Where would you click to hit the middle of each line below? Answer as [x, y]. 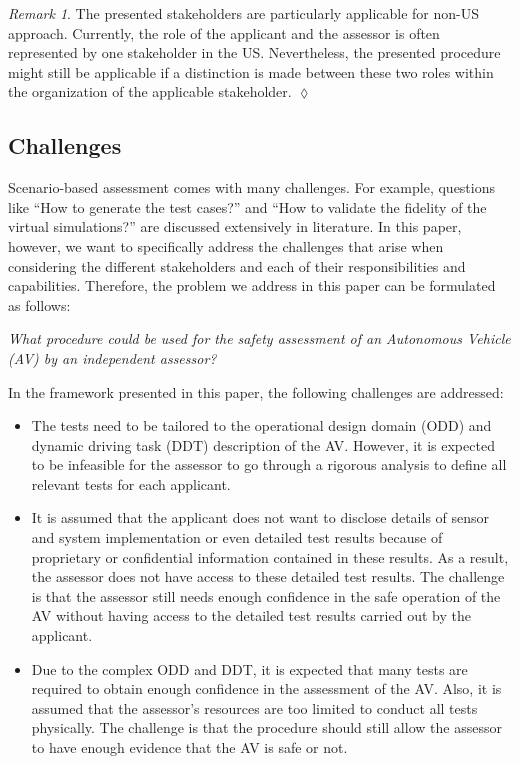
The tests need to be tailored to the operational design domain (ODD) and [261, 425]
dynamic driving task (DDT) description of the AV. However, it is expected [263, 444]
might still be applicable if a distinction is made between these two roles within [251, 71]
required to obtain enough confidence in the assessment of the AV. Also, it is [266, 688]
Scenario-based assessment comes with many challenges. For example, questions [252, 187]
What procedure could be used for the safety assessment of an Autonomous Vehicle [259, 338]
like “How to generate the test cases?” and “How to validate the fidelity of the [247, 206]
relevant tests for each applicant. [131, 483]
